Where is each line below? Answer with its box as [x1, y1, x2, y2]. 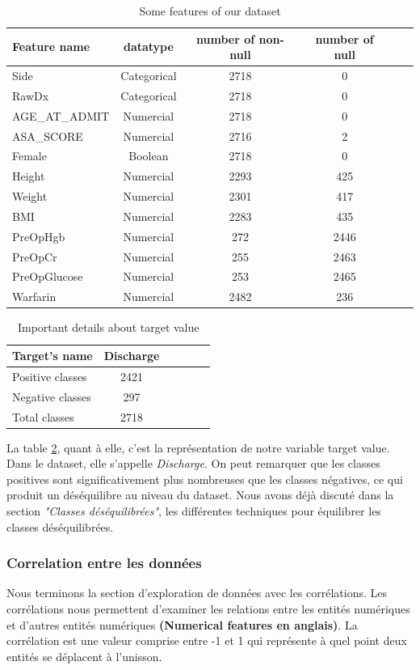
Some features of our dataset [139, 2, 281, 19]
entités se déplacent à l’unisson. [6, 647, 162, 664]
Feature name [12, 38, 90, 55]
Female [12, 147, 47, 164]
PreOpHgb [12, 227, 65, 244]
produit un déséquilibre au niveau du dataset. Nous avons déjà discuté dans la [6, 486, 394, 503]
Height [12, 167, 45, 184]
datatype [123, 38, 174, 55]
